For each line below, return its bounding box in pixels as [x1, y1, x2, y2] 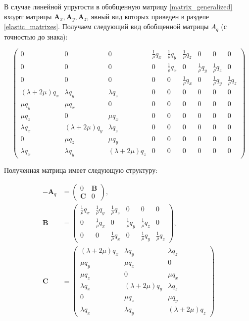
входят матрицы [4, 11, 52, 21]
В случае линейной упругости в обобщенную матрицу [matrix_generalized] [4, 1, 233, 11]
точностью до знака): [4, 31, 68, 41]
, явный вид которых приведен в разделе [87, 11, 209, 21]
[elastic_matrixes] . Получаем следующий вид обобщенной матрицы [4, 21, 209, 32]
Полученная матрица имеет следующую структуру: [4, 165, 158, 175]
